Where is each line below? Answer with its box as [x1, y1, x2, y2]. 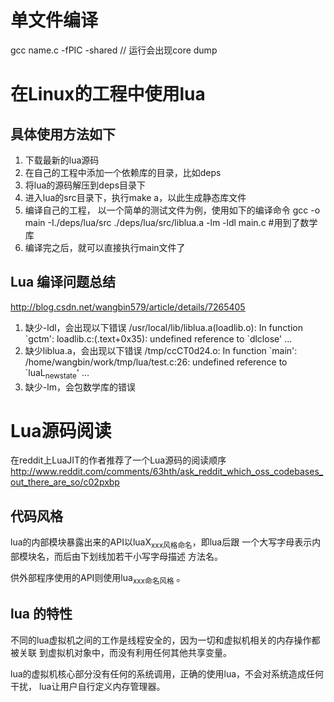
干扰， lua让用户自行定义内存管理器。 [10, 680, 166, 692]
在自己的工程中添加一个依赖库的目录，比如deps [24, 166, 222, 178]
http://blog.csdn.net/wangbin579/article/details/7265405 [10, 301, 246, 313]
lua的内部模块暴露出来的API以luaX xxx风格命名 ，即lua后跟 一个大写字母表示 [10, 536, 313, 551]
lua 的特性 [10, 606, 73, 623]
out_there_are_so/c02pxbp [10, 476, 120, 488]
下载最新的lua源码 [24, 154, 100, 166]
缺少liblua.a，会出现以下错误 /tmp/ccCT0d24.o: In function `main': [24, 344, 298, 356]
